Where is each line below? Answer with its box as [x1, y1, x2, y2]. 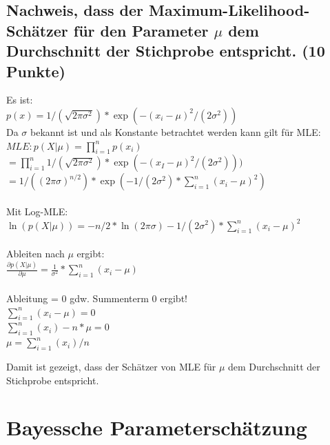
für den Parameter [73, 19, 209, 41]
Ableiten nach [6, 246, 65, 261]
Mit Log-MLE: [6, 204, 68, 218]
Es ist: [6, 92, 33, 107]
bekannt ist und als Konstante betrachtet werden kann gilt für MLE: [30, 124, 321, 139]
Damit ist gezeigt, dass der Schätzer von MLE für [6, 359, 216, 373]
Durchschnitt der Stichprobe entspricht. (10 [6, 40, 325, 61]
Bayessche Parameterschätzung [6, 413, 307, 442]
